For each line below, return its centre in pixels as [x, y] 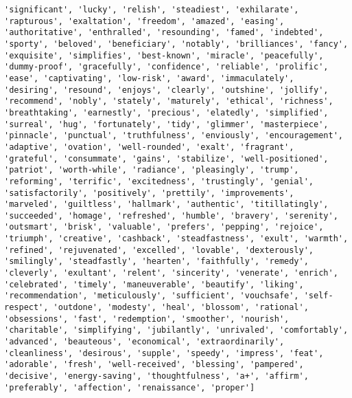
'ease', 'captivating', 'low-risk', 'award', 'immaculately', [149, 78]
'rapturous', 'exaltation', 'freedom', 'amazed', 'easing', [144, 21]
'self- [318, 296]
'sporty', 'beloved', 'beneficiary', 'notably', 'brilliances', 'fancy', [176, 44]
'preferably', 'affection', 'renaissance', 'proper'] [130, 387]
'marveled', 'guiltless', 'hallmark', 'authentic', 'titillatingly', [166, 204]
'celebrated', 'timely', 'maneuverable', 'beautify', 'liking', [154, 284]
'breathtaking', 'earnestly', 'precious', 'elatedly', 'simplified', [166, 112]
